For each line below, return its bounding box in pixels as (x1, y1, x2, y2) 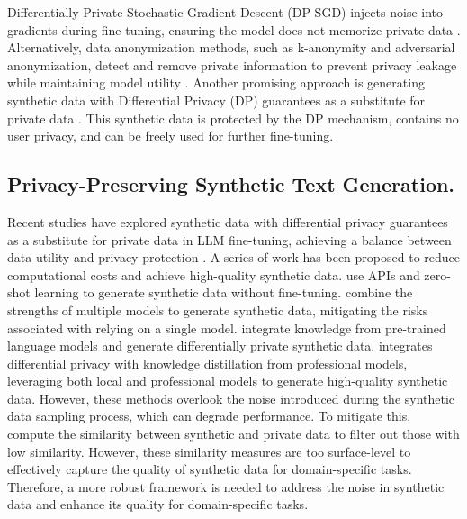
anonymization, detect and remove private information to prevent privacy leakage (7, 55, 457, 74)
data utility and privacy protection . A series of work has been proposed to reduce (7, 248, 461, 267)
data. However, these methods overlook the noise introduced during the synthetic (7, 388, 455, 407)
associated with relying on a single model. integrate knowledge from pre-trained (7, 318, 446, 337)
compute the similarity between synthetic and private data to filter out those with (7, 424, 460, 443)
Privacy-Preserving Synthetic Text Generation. (7, 170, 455, 198)
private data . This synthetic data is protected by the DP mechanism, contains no (7, 108, 459, 127)
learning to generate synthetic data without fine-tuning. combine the (34, 283, 413, 302)
